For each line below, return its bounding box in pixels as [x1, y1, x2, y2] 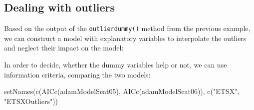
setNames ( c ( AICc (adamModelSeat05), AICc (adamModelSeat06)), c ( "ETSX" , [4, 86, 240, 96]
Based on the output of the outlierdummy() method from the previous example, [4, 23, 251, 33]
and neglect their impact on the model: [4, 42, 124, 53]
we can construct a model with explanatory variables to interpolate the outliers [4, 32, 247, 43]
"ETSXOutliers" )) [4, 95, 58, 106]
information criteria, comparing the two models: [4, 69, 151, 79]
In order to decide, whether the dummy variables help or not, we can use [4, 59, 227, 70]
